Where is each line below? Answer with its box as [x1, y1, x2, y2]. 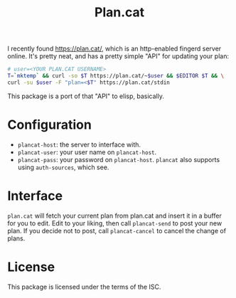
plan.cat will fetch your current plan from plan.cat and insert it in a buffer [7, 211, 222, 220]
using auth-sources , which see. [17, 163, 109, 171]
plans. [7, 234, 26, 243]
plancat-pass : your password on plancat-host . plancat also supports [17, 155, 220, 164]
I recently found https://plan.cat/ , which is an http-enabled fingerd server [7, 44, 222, 53]
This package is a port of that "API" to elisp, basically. [7, 92, 165, 100]
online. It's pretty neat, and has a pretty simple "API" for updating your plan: [7, 52, 230, 60]
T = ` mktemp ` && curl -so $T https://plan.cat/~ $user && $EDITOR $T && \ [7, 73, 225, 80]
